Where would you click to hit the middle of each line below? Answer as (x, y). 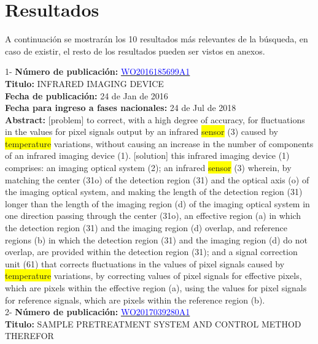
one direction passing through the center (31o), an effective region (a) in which (153, 216)
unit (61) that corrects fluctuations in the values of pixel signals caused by (145, 263)
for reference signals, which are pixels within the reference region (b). (135, 300)
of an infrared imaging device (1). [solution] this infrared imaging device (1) (147, 155)
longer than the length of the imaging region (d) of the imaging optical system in (157, 203)
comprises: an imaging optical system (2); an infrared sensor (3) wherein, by (148, 168)
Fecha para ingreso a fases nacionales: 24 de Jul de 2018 (121, 108)
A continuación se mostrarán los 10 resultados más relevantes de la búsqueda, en (157, 39)
